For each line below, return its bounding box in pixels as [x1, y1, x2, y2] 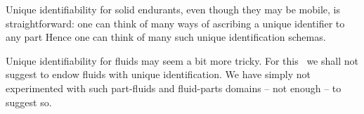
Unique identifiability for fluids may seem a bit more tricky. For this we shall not [6, 53, 358, 68]
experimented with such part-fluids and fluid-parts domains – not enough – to [6, 80, 342, 95]
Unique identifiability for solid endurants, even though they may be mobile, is [6, 2, 340, 16]
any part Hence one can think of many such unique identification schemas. [6, 30, 326, 44]
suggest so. [6, 94, 52, 109]
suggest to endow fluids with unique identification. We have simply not [6, 67, 311, 82]
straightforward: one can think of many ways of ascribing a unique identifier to [6, 15, 345, 30]
